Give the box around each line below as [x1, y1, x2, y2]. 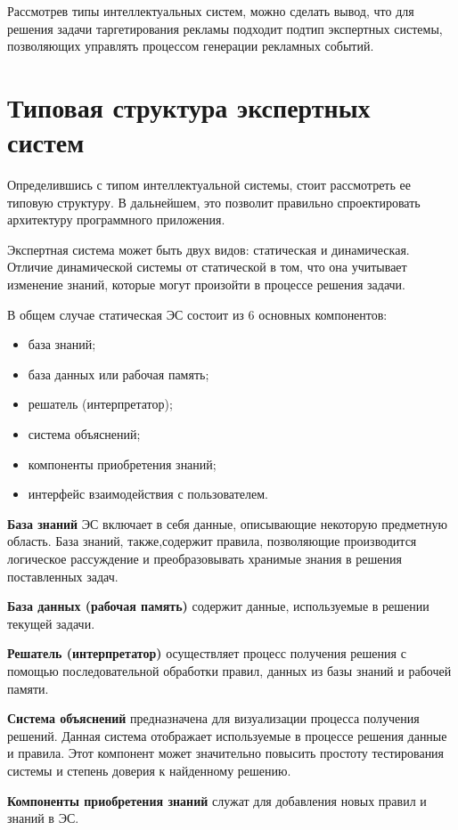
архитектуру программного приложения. [7, 210, 225, 229]
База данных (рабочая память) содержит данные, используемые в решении [7, 597, 429, 615]
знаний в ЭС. [7, 809, 79, 827]
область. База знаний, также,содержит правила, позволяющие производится [7, 532, 417, 550]
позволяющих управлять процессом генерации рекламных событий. [7, 37, 374, 55]
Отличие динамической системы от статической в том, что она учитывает [7, 257, 407, 276]
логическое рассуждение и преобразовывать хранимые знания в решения [7, 549, 402, 567]
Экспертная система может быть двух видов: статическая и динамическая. [7, 240, 410, 258]
